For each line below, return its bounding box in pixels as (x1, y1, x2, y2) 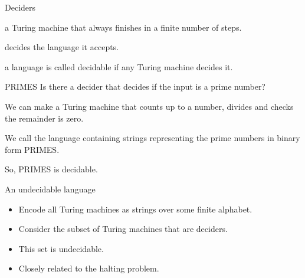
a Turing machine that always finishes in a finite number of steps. (5, 21, 242, 33)
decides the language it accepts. (5, 41, 119, 53)
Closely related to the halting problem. (18, 262, 159, 274)
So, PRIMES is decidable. (5, 163, 98, 175)
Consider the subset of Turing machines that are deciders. (18, 223, 228, 235)
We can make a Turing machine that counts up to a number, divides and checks (5, 100, 294, 112)
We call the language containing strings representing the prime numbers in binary (5, 132, 300, 144)
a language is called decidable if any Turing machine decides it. (5, 60, 233, 73)
